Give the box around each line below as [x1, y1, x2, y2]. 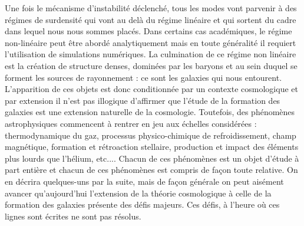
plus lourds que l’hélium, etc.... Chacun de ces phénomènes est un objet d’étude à [5, 152, 299, 164]
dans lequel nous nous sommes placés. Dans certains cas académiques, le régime [5, 25, 292, 37]
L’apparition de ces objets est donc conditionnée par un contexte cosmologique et [5, 83, 298, 95]
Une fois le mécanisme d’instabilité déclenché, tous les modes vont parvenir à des [5, 2, 297, 14]
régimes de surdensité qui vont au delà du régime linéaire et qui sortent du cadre [5, 13, 296, 25]
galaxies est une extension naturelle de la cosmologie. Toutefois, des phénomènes [5, 106, 295, 118]
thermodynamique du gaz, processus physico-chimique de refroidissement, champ [5, 129, 296, 141]
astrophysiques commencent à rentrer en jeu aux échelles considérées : [5, 117, 257, 129]
